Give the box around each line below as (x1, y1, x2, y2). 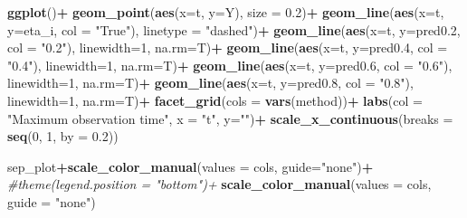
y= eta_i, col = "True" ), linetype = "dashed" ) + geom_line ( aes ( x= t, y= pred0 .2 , (7, 20, 461, 39)
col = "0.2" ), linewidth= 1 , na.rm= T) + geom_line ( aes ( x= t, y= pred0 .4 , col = (7, 38, 448, 57)
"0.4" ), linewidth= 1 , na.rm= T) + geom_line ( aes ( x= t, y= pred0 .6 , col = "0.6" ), (7, 55, 453, 74)
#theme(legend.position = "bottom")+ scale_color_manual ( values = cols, (7, 175, 432, 194)
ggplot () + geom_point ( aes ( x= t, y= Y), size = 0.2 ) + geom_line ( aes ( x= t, (7, 3, 444, 21)
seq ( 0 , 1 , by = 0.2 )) (7, 127, 119, 146)
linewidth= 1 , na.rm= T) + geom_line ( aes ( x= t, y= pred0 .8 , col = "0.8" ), (7, 73, 414, 92)
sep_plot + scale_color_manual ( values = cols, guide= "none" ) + (7, 156, 374, 175)
